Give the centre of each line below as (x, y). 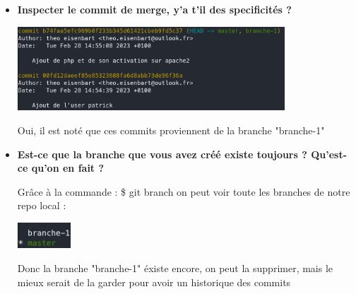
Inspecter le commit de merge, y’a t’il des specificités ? (154, 9)
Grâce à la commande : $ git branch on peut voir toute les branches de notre (184, 191)
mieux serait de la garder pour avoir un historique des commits (154, 282)
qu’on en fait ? (68, 168)
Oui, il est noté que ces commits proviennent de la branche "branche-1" (171, 130)
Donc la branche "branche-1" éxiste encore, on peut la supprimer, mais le (175, 267)
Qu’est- (329, 154)
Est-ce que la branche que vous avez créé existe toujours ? (162, 154)
